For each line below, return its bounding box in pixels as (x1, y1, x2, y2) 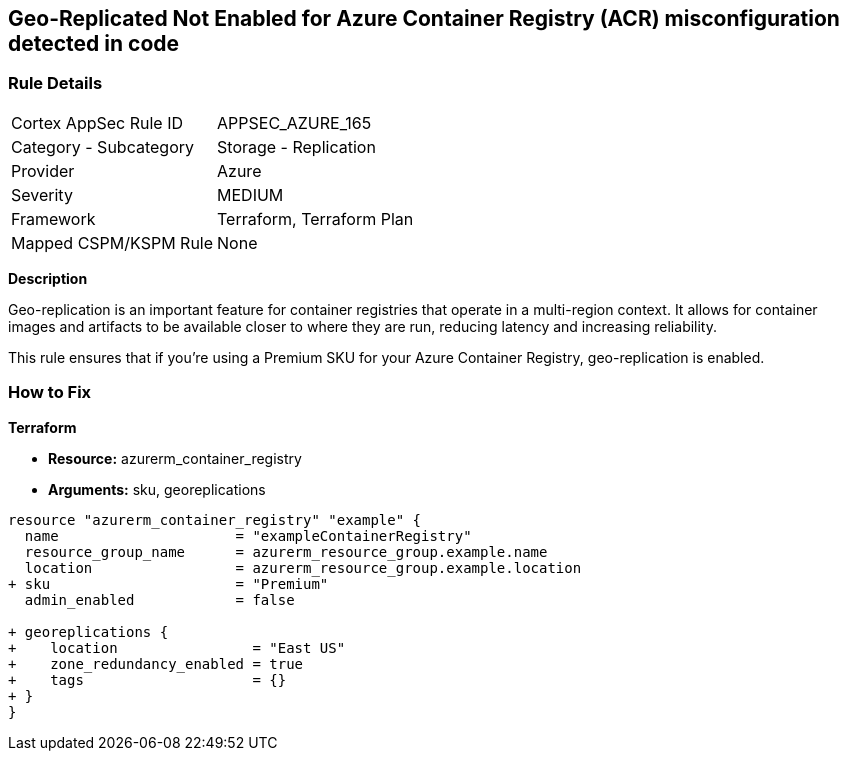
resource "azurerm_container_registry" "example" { (8, 511, 422, 528)
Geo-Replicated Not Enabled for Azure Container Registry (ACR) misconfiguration (8, 6, 840, 31)
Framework (11, 208, 96, 229)
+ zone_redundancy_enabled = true (8, 655, 304, 672)
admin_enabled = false (24, 591, 295, 608)
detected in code (8, 31, 180, 56)
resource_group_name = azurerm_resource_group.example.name (24, 543, 548, 560)
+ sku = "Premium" (8, 575, 329, 592)
